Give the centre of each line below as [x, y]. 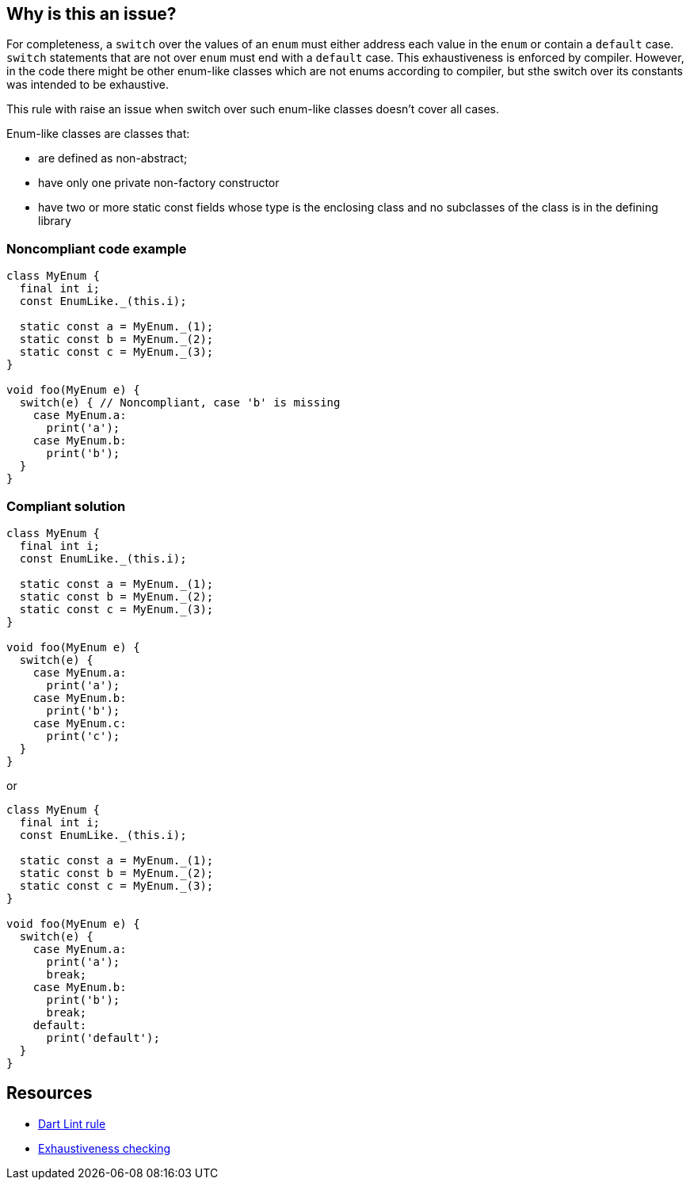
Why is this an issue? [91, 14]
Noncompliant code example [97, 248]
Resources [50, 1093]
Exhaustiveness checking [105, 1148]
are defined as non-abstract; [113, 158]
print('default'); [103, 1037]
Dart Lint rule [72, 1123]
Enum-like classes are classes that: [98, 134]
